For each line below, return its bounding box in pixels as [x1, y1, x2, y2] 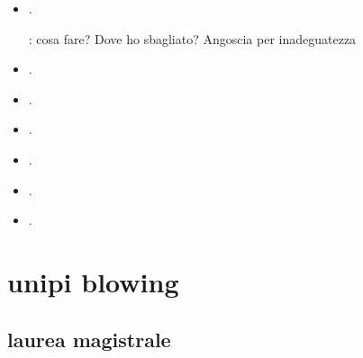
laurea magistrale [7, 325, 171, 353]
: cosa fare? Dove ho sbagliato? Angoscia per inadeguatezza [28, 29, 357, 48]
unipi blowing [7, 263, 179, 300]
